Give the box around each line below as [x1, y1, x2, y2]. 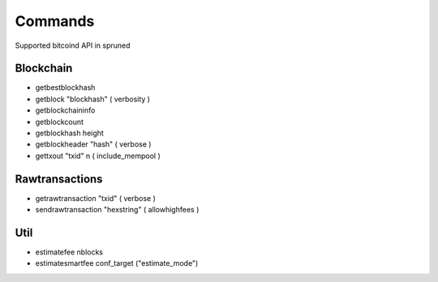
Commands [15, 12, 95, 30]
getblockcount [35, 117, 84, 126]
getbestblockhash [35, 83, 96, 92]
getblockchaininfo [35, 105, 96, 115]
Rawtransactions [15, 172, 103, 186]
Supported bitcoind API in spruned [15, 41, 131, 50]
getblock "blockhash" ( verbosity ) [35, 94, 150, 104]
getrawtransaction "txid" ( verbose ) [35, 193, 156, 203]
